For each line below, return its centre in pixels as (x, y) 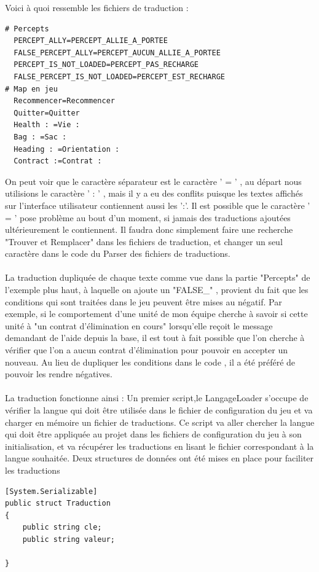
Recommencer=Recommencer (64, 101)
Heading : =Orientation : (67, 149)
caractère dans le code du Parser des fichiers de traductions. (118, 253)
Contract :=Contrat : (58, 161)
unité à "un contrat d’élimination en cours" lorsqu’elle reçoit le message (139, 325)
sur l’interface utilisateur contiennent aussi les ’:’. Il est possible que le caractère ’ (158, 205)
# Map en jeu (31, 89)
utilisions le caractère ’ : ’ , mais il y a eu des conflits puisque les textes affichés (154, 193)
